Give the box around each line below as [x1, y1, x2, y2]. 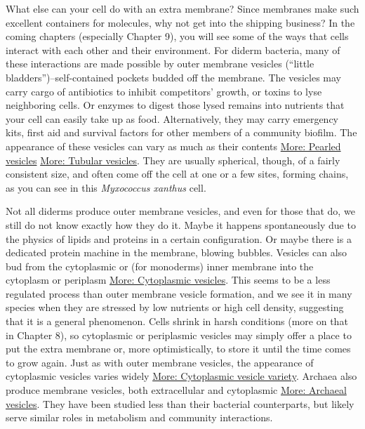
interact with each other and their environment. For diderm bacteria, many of [6, 42, 340, 57]
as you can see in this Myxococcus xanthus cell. [6, 180, 206, 194]
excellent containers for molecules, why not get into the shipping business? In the [6, 15, 355, 29]
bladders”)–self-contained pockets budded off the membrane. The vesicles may [6, 70, 341, 84]
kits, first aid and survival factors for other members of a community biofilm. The [6, 125, 357, 140]
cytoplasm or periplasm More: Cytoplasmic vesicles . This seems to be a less [6, 272, 331, 287]
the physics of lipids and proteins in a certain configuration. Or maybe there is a [6, 231, 352, 246]
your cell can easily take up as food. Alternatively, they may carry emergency [6, 111, 338, 126]
